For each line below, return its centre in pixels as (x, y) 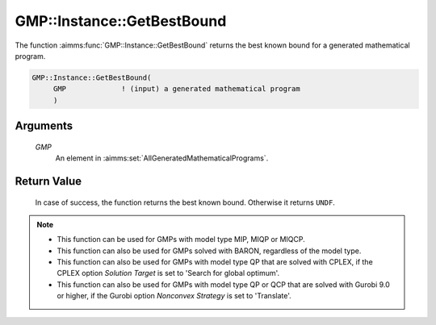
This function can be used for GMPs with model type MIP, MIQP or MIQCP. (181, 240)
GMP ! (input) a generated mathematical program (176, 89)
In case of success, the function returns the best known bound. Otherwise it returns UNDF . (185, 202)
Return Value (48, 181)
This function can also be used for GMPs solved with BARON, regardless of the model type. (209, 251)
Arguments (44, 126)
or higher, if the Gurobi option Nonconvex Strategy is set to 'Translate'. (174, 296)
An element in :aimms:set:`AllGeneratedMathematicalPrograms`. (162, 158)
